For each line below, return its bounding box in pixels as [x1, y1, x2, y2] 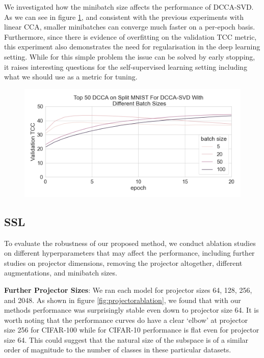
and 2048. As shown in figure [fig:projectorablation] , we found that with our [4, 294, 241, 305]
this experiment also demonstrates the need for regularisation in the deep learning [4, 41, 260, 52]
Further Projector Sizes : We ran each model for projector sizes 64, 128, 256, [4, 284, 252, 295]
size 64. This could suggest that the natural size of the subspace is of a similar [4, 334, 249, 345]
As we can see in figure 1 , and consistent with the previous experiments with [4, 11, 244, 22]
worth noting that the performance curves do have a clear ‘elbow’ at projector [4, 314, 248, 325]
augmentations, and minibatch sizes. [4, 267, 117, 278]
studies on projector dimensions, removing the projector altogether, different [4, 257, 243, 268]
